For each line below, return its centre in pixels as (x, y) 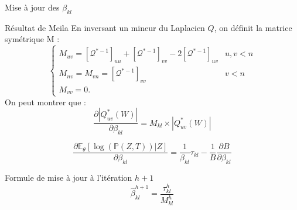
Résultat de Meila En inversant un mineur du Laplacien (105, 27)
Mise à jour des (32, 7)
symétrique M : (32, 39)
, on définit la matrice (253, 27)
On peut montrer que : (45, 101)
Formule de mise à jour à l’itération (69, 177)
